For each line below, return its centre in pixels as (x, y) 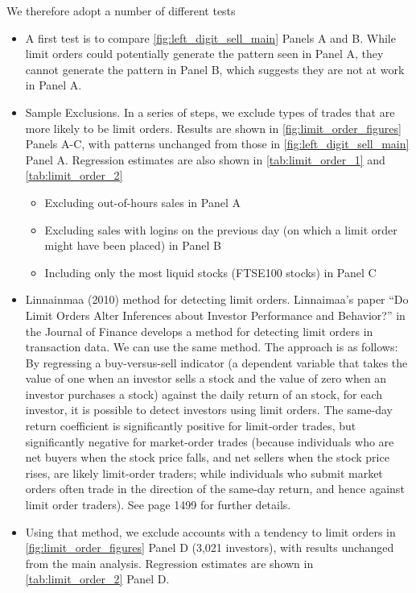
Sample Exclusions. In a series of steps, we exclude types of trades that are (210, 112)
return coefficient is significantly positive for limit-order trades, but (191, 426)
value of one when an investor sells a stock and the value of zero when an (206, 378)
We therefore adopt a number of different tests (121, 10)
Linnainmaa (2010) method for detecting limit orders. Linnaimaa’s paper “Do (217, 299)
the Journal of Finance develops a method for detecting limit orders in (199, 331)
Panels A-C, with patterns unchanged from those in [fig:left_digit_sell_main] (217, 144)
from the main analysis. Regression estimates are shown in (169, 563)
